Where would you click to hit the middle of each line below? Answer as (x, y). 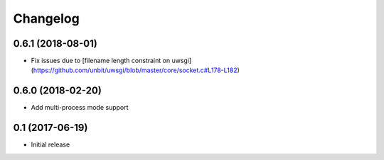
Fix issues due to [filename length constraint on (101, 61)
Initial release (50, 144)
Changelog (46, 18)
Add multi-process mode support (80, 108)
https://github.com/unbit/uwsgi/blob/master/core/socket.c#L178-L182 (135, 70)
